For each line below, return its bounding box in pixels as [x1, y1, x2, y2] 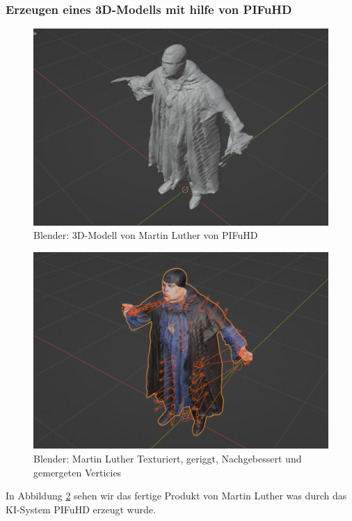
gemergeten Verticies [33, 465, 122, 479]
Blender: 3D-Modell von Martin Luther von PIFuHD [33, 228, 258, 242]
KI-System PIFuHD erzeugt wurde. [6, 501, 156, 516]
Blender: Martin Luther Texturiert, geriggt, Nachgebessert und [33, 451, 302, 466]
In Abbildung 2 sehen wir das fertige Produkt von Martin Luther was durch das [6, 488, 347, 503]
